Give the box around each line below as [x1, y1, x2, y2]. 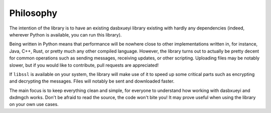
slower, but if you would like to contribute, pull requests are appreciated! [9, 62, 159, 68]
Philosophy [9, 7, 58, 18]
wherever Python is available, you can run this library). [9, 31, 122, 37]
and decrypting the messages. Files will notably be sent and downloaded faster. [9, 78, 175, 84]
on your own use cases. [9, 101, 59, 107]
